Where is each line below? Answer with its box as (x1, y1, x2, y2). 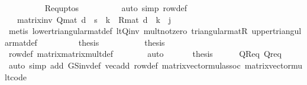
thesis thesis (78, 36, 165, 48)
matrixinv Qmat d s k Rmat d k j (17, 13, 172, 25)
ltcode (5, 70, 27, 83)
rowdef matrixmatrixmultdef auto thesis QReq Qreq (8, 47, 282, 60)
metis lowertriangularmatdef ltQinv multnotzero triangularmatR (8, 25, 248, 37)
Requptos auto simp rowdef (44, 2, 187, 13)
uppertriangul (251, 25, 302, 37)
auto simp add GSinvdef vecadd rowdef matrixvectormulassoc (8, 59, 241, 71)
